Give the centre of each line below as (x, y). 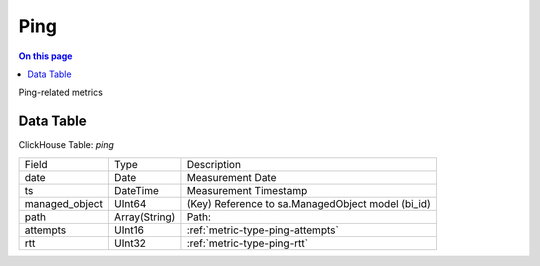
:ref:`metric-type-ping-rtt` (247, 243)
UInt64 (130, 203)
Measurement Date (231, 177)
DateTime (136, 190)
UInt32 (130, 243)
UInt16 (129, 230)
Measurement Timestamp (247, 190)
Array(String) (144, 217)
